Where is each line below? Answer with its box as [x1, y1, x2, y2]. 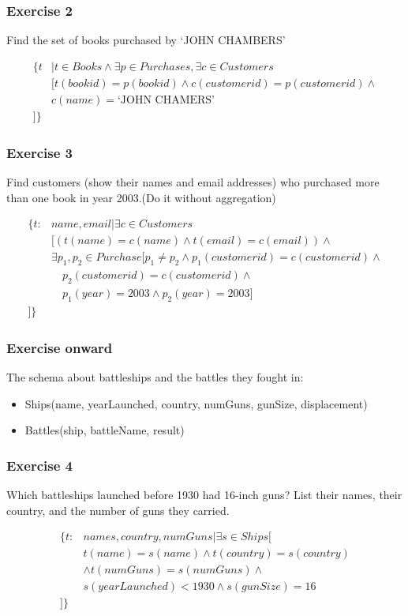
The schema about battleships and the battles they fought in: [6, 369, 304, 385]
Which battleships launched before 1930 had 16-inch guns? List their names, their [6, 486, 402, 503]
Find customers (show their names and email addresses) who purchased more [6, 174, 380, 190]
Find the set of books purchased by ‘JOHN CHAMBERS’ [6, 32, 286, 48]
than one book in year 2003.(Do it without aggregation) [6, 189, 276, 205]
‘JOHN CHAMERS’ [117, 94, 215, 106]
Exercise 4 [6, 455, 73, 475]
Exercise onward [6, 337, 113, 357]
